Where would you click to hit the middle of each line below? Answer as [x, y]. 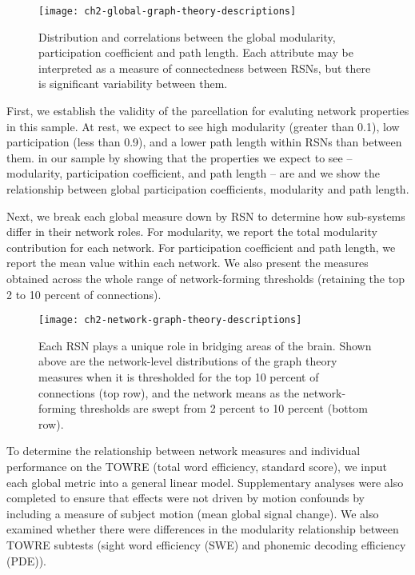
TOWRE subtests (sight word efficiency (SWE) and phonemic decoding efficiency [206, 544]
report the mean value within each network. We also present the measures [188, 263]
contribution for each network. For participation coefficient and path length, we [201, 247]
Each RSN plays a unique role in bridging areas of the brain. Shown [205, 345]
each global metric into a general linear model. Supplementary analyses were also [205, 482]
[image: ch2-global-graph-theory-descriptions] [168, 11]
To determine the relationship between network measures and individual [184, 451]
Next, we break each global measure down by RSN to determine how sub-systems [206, 216]
